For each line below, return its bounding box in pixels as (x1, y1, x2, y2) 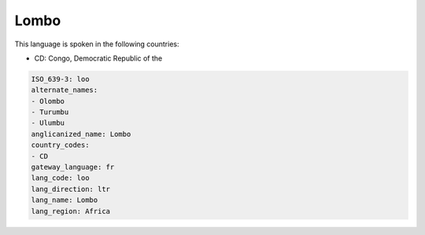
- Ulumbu (31, 119, 65, 127)
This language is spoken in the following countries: (14, 39, 179, 49)
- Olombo (31, 97, 65, 105)
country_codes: (31, 141, 90, 149)
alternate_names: (31, 86, 98, 94)
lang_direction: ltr (31, 185, 110, 193)
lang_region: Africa (31, 207, 110, 215)
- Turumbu (31, 108, 69, 117)
